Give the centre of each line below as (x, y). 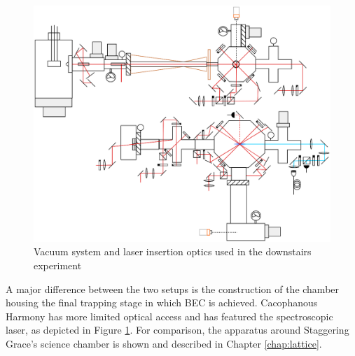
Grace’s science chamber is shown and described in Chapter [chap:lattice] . (164, 344)
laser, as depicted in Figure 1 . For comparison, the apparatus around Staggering (177, 330)
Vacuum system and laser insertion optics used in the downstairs (173, 251)
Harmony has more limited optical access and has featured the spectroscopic (169, 316)
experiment (58, 265)
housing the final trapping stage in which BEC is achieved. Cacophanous (162, 302)
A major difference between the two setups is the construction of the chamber (173, 289)
